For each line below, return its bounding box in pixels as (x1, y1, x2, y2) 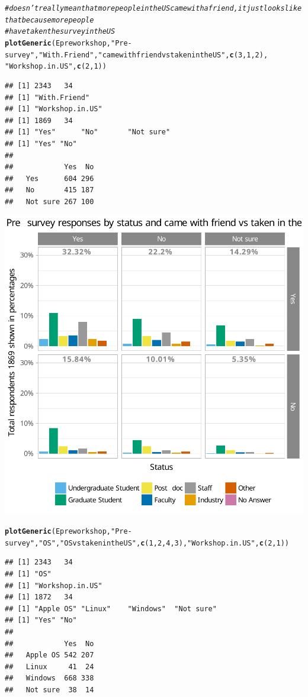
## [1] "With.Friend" (5, 93, 90, 102)
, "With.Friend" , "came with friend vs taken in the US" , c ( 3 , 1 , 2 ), (34, 50, 268, 59)
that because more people (5, 15, 94, 24)
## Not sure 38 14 (5, 685, 94, 694)
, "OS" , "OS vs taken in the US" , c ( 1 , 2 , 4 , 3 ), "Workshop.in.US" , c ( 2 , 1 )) (34, 538, 289, 547)
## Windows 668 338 (5, 674, 94, 683)
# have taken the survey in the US (5, 27, 115, 36)
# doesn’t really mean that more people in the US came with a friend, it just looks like (5, 4, 302, 12)
